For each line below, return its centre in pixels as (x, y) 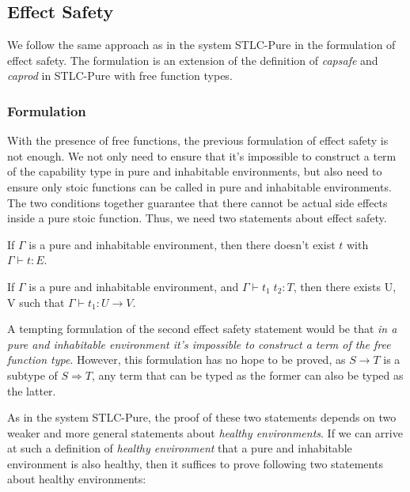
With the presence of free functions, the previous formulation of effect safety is (198, 140)
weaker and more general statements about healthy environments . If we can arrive (205, 432)
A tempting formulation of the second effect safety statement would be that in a (202, 329)
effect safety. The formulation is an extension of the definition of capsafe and (193, 60)
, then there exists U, (345, 286)
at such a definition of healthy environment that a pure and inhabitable (180, 448)
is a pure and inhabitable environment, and (134, 286)
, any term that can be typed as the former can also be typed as (248, 375)
